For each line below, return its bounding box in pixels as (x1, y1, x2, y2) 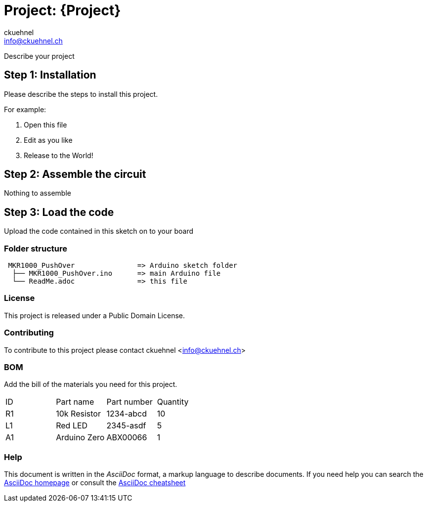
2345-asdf (106, 421, 146, 431)
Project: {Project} (4, 2, 121, 19)
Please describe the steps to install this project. (4, 89, 158, 98)
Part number (106, 397, 153, 407)
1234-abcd (106, 409, 147, 419)
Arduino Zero (56, 432, 105, 443)
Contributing (4, 328, 54, 338)
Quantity (157, 397, 189, 407)
